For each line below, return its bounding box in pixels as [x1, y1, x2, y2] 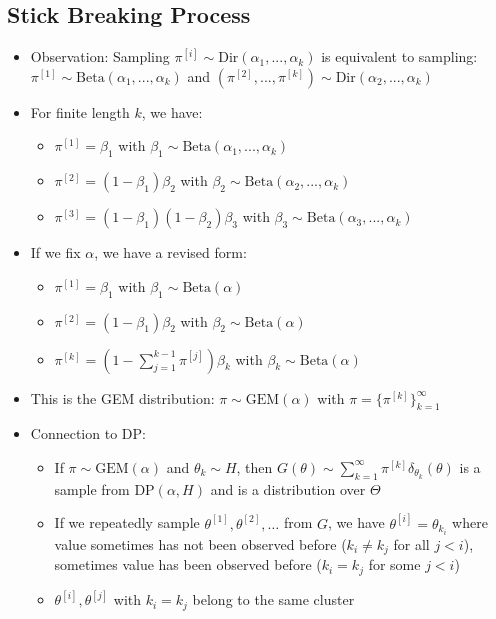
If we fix [30, 242, 81, 263]
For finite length [30, 101, 130, 122]
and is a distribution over [210, 478, 366, 499]
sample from [54, 478, 130, 499]
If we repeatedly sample [54, 512, 200, 533]
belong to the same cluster [192, 589, 355, 610]
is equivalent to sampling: [321, 46, 478, 67]
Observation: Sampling [30, 46, 170, 67]
